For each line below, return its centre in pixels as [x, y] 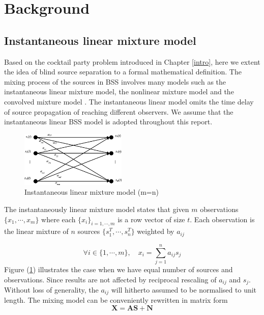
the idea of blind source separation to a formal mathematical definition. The [123, 72]
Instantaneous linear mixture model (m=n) [92, 192]
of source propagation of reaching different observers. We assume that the [119, 111]
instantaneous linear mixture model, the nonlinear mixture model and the [119, 91]
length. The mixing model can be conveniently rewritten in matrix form [116, 300]
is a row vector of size [151, 219]
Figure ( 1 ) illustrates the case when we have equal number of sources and [119, 269]
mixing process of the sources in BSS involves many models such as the [115, 81]
